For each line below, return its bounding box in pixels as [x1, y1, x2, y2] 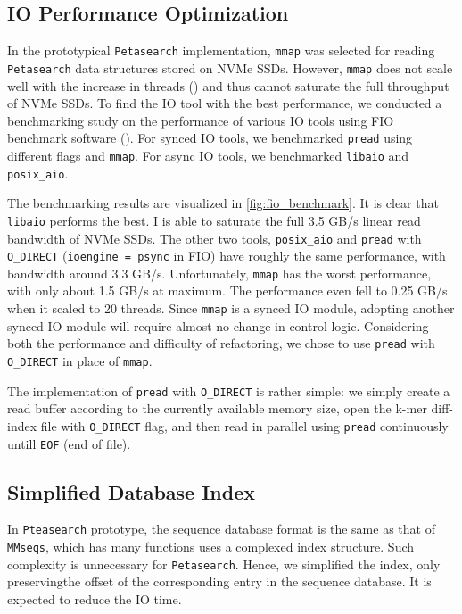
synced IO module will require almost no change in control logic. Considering [7, 316, 429, 335]
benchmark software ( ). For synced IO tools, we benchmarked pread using [7, 129, 413, 147]
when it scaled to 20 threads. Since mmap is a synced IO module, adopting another [7, 299, 455, 318]
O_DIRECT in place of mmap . [7, 351, 153, 369]
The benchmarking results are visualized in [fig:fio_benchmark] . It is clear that [7, 194, 439, 212]
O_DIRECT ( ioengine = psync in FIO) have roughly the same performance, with [7, 246, 446, 265]
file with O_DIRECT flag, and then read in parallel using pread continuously [40, 416, 449, 435]
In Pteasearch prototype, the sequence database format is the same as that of [7, 519, 435, 538]
